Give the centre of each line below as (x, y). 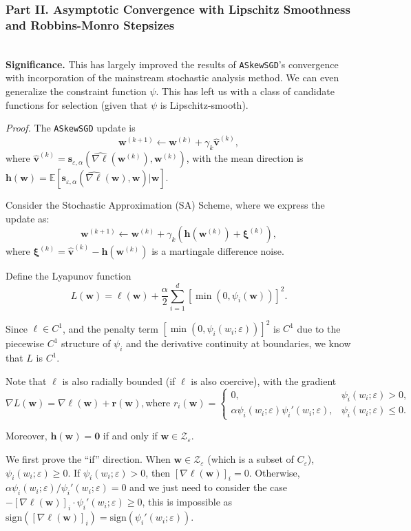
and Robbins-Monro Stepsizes (90, 24)
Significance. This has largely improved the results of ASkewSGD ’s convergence (172, 64)
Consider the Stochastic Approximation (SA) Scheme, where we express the (165, 205)
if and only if (130, 436)
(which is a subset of (251, 459)
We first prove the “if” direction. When (88, 459)
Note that (26, 381)
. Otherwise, (274, 472)
